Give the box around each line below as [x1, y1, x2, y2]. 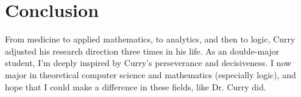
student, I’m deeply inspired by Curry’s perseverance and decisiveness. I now [5, 56, 292, 69]
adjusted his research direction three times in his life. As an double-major [5, 44, 280, 57]
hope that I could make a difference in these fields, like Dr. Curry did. [5, 80, 266, 93]
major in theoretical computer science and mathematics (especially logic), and [5, 68, 296, 81]
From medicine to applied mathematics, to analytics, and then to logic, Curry [5, 33, 296, 45]
